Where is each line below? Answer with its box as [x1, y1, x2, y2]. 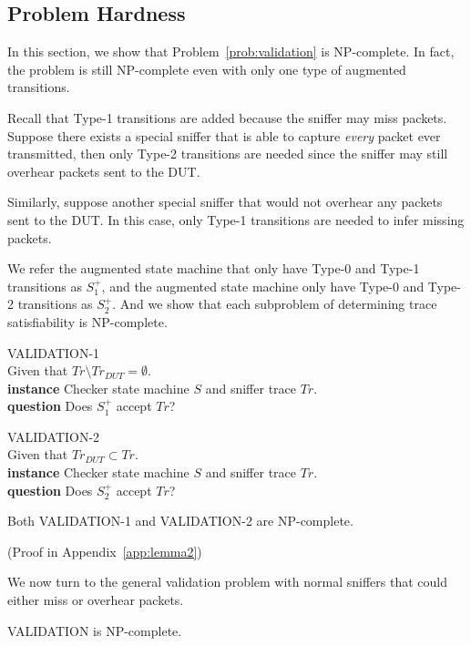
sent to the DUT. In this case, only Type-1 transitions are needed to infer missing [7, 210, 465, 229]
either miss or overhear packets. [7, 590, 184, 610]
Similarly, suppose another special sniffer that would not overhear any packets [7, 192, 443, 211]
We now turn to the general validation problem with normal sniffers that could [7, 572, 447, 591]
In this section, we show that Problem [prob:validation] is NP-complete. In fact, [7, 42, 455, 61]
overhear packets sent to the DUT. [7, 161, 200, 180]
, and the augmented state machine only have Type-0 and [101, 276, 425, 295]
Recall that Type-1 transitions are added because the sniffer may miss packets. [7, 108, 447, 127]
